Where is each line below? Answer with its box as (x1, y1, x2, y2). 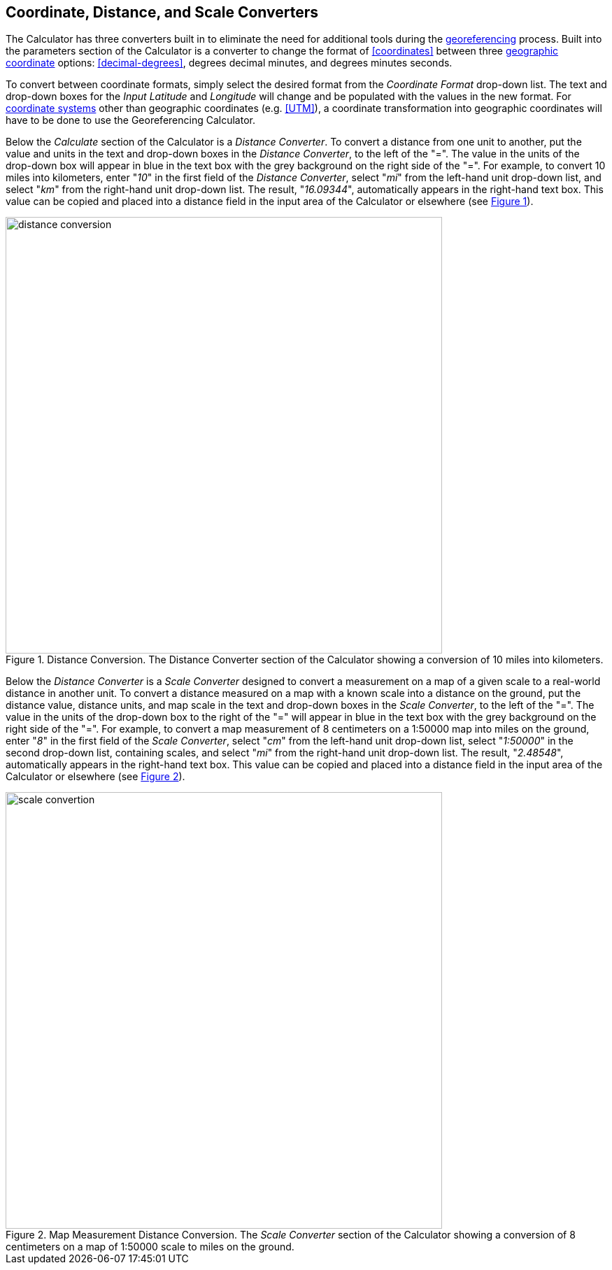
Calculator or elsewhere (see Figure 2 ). (6, 770, 185, 783)
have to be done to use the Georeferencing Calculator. (6, 114, 255, 127)
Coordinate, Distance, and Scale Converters (6, 3, 319, 21)
